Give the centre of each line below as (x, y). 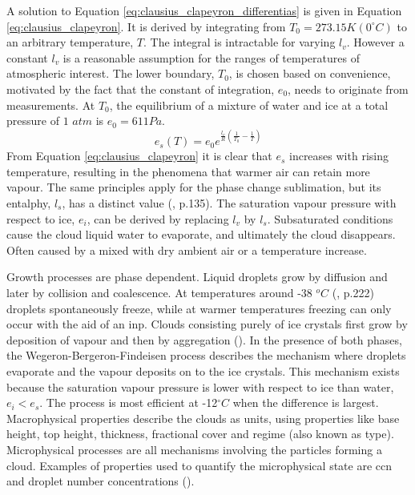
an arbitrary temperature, (70, 42)
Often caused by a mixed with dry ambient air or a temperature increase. (187, 250)
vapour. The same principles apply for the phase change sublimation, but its (194, 187)
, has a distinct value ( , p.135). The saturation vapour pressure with (229, 203)
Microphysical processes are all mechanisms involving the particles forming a (194, 449)
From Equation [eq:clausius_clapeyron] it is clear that (139, 156)
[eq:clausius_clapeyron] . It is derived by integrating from (146, 26)
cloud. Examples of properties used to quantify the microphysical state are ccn (199, 465)
